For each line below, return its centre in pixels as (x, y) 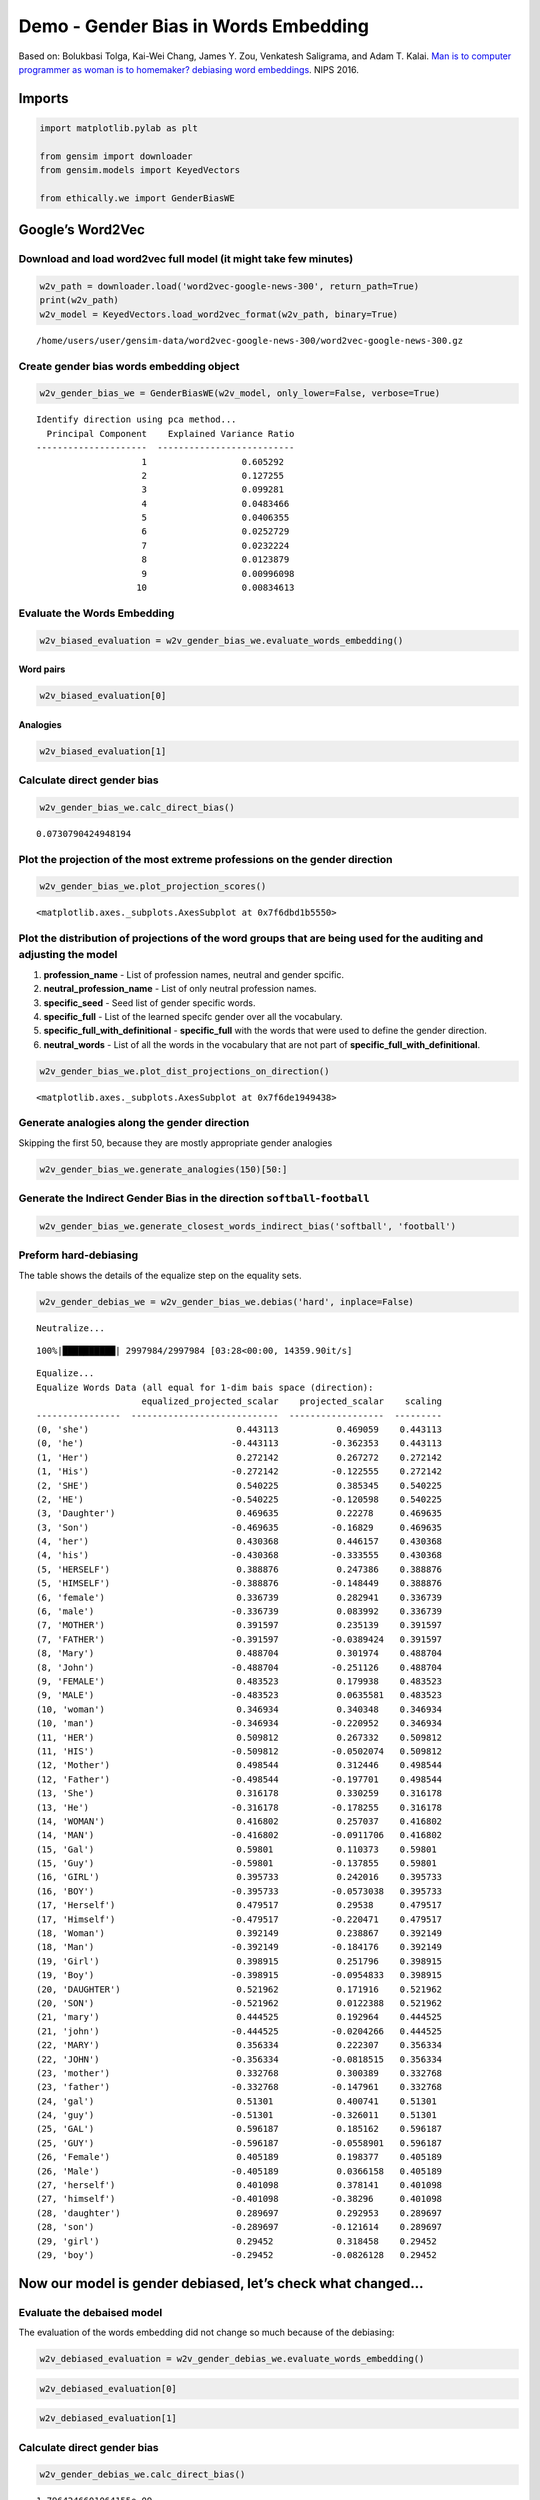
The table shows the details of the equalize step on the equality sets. (160, 1275)
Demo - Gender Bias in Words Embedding (194, 26)
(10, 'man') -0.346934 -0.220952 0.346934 (239, 1723)
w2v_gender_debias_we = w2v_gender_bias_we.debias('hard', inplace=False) (227, 1301)
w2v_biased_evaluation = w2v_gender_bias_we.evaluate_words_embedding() (221, 640)
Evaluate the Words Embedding (96, 613)
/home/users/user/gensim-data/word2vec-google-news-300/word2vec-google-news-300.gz (250, 340)
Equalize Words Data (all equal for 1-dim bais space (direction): (205, 1387)
